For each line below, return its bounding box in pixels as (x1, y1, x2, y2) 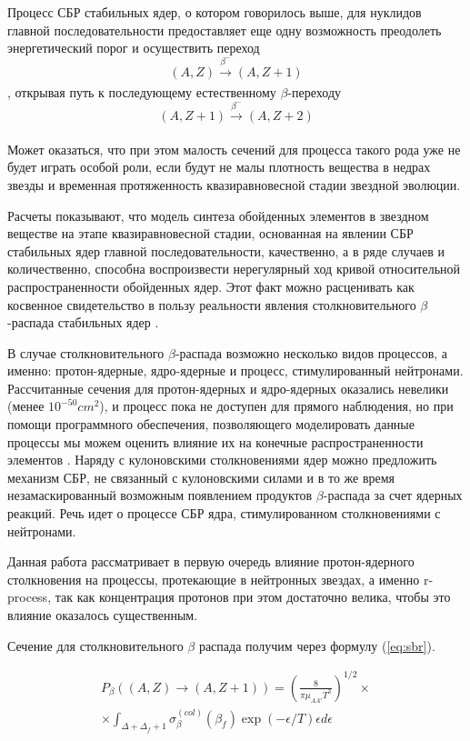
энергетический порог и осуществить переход (7, 38, 260, 57)
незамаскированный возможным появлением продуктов (7, 486, 313, 505)
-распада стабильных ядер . (7, 313, 159, 332)
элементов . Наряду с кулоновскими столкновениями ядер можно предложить (7, 450, 437, 469)
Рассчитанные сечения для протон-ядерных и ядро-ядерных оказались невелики (7, 378, 449, 397)
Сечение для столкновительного (7, 636, 184, 655)
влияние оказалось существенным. (7, 606, 198, 624)
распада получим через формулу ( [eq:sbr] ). (198, 636, 435, 655)
